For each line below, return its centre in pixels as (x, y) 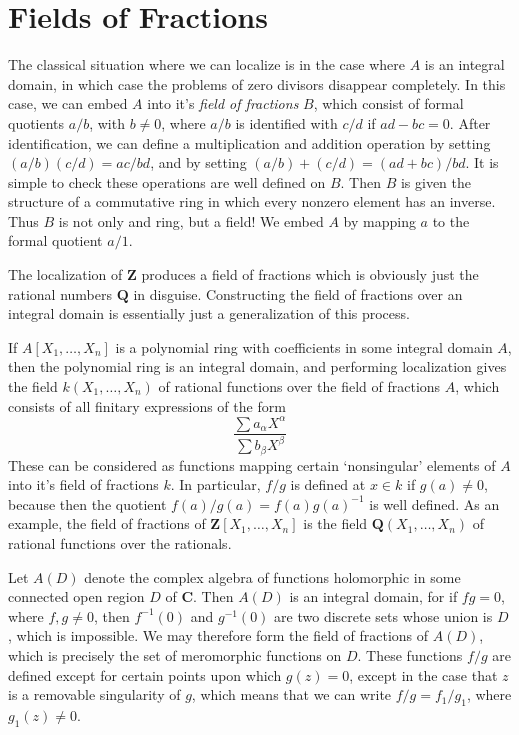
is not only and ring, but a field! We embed (191, 220)
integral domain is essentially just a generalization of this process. (209, 313)
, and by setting (198, 162)
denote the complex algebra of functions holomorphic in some (272, 576)
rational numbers (60, 293)
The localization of (65, 274)
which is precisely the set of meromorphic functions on (175, 654)
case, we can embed (68, 103)
